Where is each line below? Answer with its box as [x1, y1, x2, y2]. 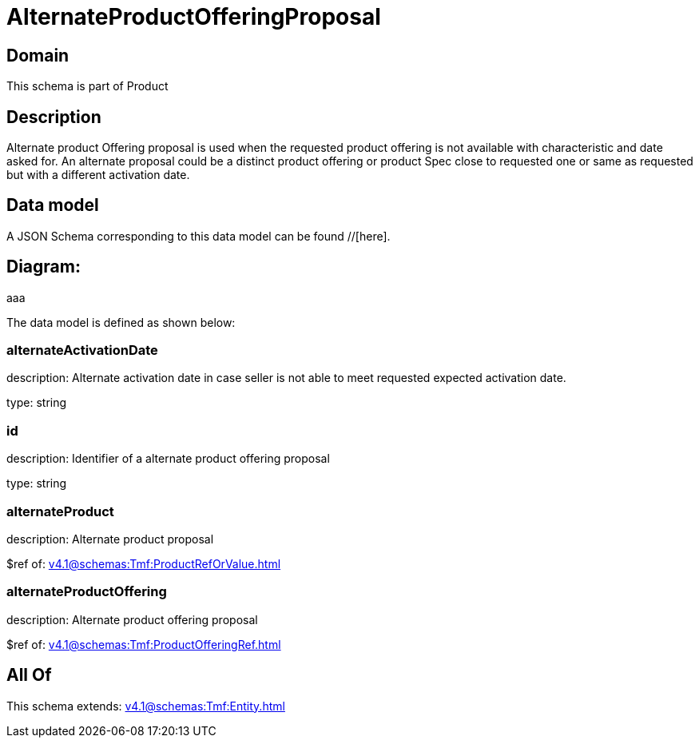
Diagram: [6, 257, 81, 277]
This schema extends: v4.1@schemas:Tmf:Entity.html [6, 698, 285, 713]
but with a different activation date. [6, 168, 190, 182]
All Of [6, 665, 52, 686]
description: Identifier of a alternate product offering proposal [6, 452, 330, 466]
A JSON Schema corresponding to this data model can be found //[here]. [6, 229, 391, 243]
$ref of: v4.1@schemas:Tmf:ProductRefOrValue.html [6, 556, 281, 571]
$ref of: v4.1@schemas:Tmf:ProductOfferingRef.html [6, 637, 281, 651]
